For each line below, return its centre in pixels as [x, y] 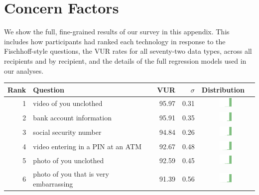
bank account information [72, 118]
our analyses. [24, 70]
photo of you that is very [71, 174]
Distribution [223, 89]
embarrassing [53, 183]
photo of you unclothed [68, 160]
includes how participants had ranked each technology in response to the [115, 41]
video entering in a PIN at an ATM [87, 146]
